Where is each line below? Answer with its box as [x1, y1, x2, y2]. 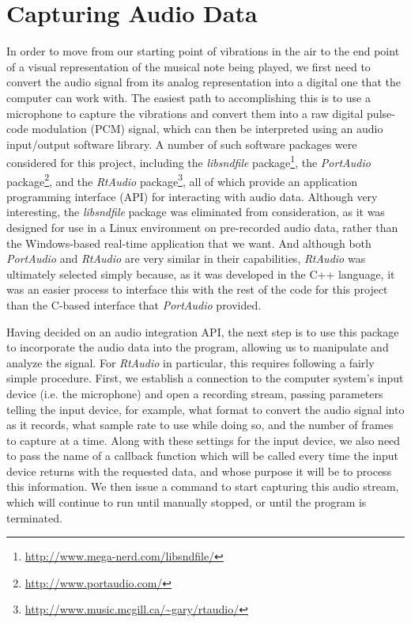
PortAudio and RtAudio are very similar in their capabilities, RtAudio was [6, 250, 366, 267]
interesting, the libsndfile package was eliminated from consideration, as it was [6, 203, 385, 220]
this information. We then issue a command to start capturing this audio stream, [6, 478, 399, 495]
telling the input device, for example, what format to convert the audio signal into [6, 401, 405, 417]
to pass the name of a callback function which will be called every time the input [6, 447, 399, 464]
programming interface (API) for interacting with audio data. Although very [6, 188, 378, 204]
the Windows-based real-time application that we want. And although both [6, 234, 371, 251]
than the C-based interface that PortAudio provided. [6, 296, 262, 313]
